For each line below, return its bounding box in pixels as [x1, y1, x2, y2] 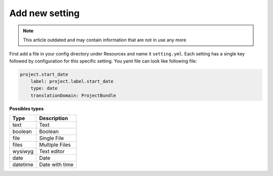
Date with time [39, 161, 74, 168]
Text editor [39, 148, 65, 155]
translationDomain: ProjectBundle [30, 92, 116, 98]
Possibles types [9, 105, 44, 111]
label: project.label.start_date [30, 79, 114, 84]
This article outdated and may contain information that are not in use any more [23, 37, 187, 43]
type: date [30, 86, 58, 91]
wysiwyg [12, 148, 34, 155]
